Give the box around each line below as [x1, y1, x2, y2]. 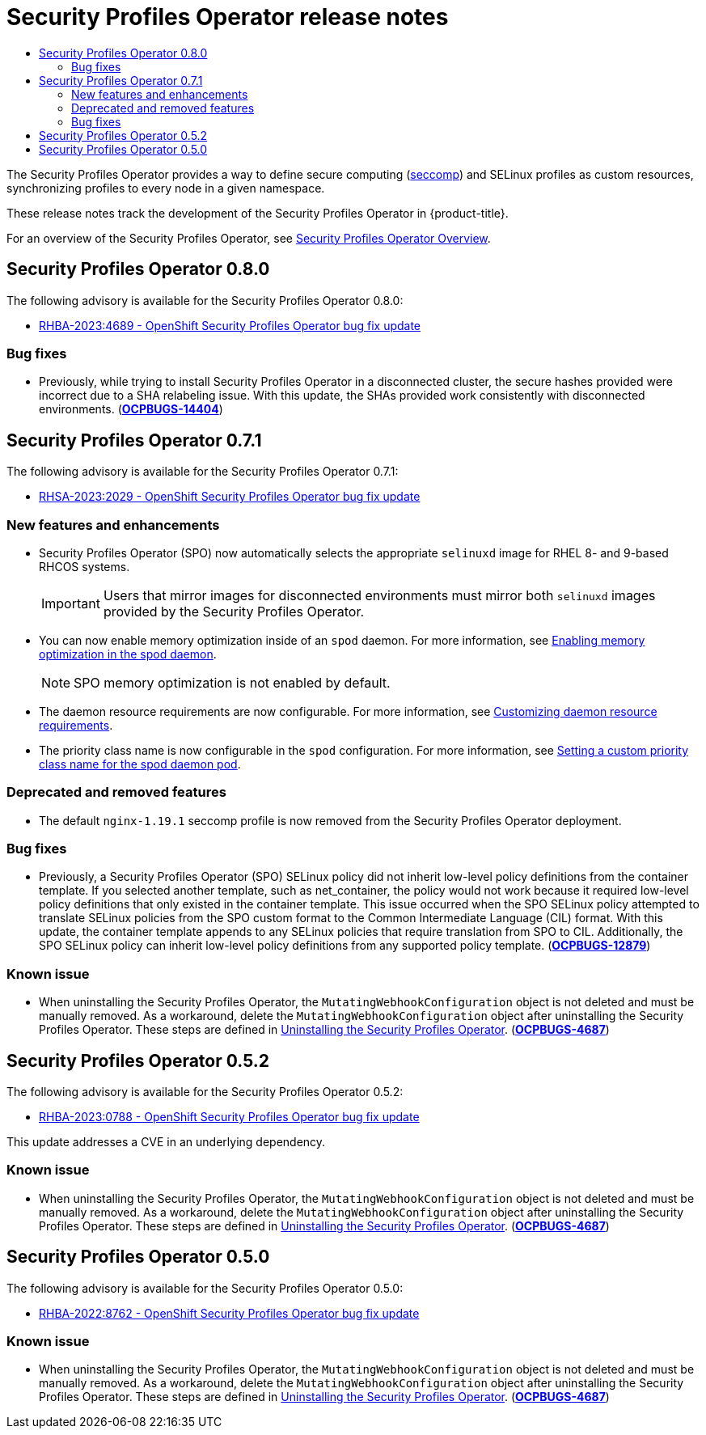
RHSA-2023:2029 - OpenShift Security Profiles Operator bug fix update [39, 489, 421, 504]
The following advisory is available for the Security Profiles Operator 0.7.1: [6, 464, 399, 479]
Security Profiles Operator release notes [6, 3, 449, 31]
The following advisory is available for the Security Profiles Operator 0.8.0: [6, 293, 404, 307]
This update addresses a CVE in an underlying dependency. [6, 1135, 326, 1149]
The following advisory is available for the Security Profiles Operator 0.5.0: [6, 1280, 404, 1295]
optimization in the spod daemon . [39, 646, 217, 661]
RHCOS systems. [39, 559, 130, 574]
